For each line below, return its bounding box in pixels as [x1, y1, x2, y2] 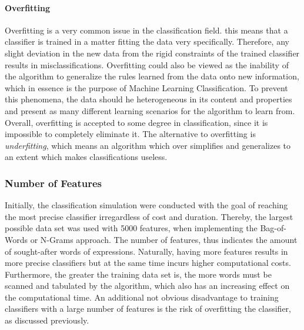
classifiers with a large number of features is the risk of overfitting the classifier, [5, 302, 291, 315]
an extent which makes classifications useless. [5, 151, 168, 163]
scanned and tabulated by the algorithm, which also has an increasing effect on [5, 279, 290, 292]
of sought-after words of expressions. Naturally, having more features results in [5, 245, 288, 257]
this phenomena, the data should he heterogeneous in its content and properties [5, 93, 292, 105]
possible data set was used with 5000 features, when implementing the [5, 222, 258, 234]
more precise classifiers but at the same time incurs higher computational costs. [5, 256, 291, 269]
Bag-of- [260, 222, 286, 234]
